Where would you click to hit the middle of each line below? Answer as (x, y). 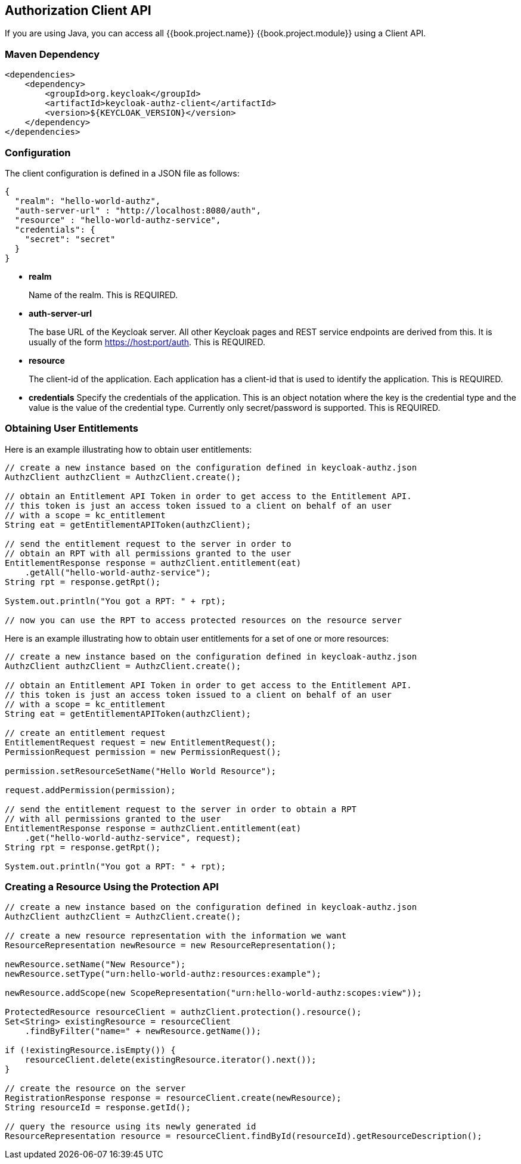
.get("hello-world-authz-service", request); (133, 838)
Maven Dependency (52, 54)
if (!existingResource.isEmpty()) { (90, 1050)
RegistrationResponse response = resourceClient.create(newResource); (173, 1098)
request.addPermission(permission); (90, 790)
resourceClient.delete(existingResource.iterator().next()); (170, 1060)
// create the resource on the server (95, 1089)
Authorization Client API (78, 10)
